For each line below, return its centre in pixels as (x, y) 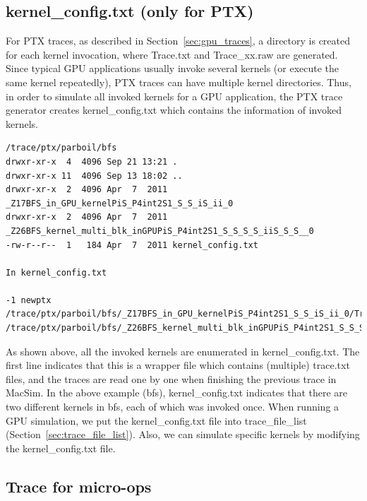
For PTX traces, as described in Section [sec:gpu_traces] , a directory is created (178, 41)
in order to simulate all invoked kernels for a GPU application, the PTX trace (174, 96)
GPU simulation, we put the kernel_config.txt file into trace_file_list (156, 420)
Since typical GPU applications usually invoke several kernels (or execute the (173, 68)
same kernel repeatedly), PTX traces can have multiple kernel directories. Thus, (179, 82)
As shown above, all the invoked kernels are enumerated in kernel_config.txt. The (183, 351)
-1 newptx (29, 300)
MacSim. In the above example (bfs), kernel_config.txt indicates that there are (177, 393)
